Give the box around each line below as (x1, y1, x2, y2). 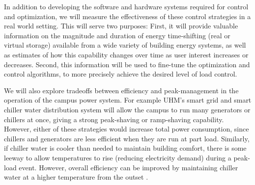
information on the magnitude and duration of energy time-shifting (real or (4, 30, 230, 40)
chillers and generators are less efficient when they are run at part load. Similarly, (4, 133, 250, 143)
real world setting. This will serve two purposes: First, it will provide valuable (4, 21, 238, 31)
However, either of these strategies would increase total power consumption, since (4, 124, 249, 134)
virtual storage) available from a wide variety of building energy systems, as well (4, 40, 246, 50)
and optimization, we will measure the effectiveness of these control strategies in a (4, 11, 251, 21)
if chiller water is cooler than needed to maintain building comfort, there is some (4, 143, 247, 153)
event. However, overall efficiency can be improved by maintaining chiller (19, 162, 238, 172)
